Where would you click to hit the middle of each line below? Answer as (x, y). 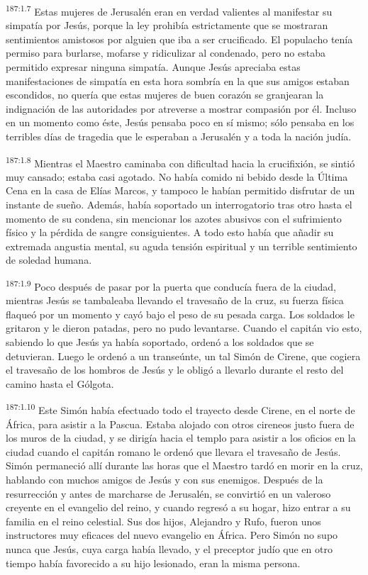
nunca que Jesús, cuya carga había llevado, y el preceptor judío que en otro (169, 549)
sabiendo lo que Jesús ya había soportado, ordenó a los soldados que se (160, 342)
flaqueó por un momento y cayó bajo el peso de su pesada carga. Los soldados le (180, 314)
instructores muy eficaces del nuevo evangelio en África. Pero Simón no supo (172, 535)
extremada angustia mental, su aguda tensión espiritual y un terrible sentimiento (182, 246)
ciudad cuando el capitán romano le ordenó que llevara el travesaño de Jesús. (173, 451)
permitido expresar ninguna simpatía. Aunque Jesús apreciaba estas (153, 67)
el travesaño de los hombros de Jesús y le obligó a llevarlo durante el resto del (175, 370)
